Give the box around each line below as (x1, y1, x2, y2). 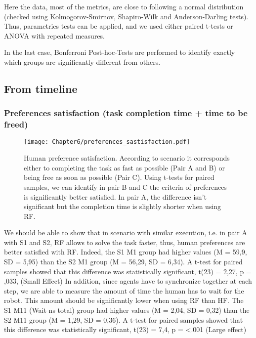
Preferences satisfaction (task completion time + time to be (4, 107, 248, 119)
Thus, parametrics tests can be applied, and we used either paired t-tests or (4, 21, 233, 31)
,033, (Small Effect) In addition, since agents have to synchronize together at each (4, 276, 252, 286)
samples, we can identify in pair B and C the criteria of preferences (24, 181, 227, 192)
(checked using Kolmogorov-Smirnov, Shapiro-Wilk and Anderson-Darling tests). (4, 11, 249, 21)
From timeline (4, 81, 78, 96)
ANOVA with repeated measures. (4, 30, 105, 41)
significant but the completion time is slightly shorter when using (24, 201, 221, 211)
